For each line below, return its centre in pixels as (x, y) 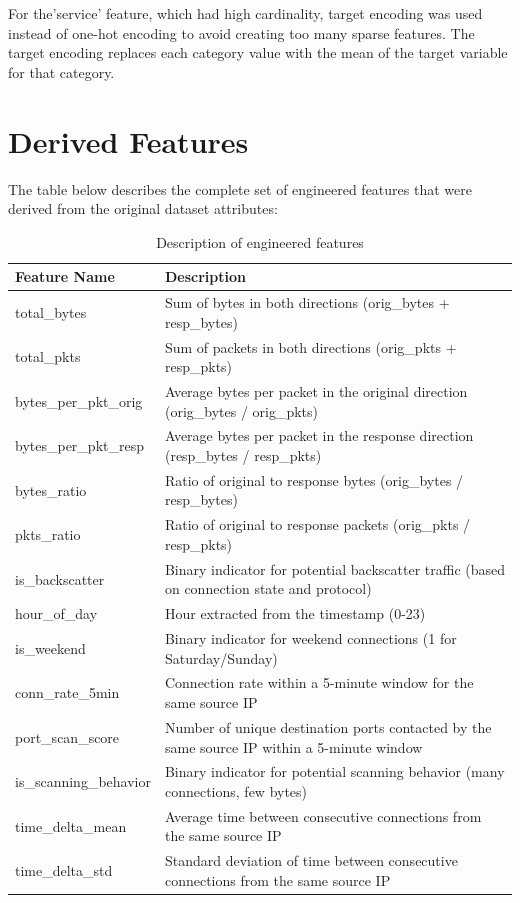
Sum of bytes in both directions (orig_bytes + (307, 302)
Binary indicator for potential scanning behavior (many (334, 771)
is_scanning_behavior (83, 781)
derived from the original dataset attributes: (143, 208)
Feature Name (65, 276)
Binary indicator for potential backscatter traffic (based (335, 568)
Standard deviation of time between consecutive (311, 860)
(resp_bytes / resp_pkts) (243, 455)
